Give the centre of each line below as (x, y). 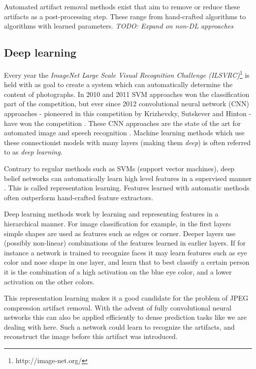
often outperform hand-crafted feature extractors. (79, 197)
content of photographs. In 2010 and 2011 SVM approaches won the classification (127, 94)
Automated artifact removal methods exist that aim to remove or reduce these (122, 6)
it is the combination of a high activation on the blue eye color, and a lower (118, 271)
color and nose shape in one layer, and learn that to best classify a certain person (127, 262)
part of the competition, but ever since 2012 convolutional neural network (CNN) (127, 104)
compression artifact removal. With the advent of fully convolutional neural (118, 307)
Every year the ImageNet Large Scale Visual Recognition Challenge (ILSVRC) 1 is (127, 74)
